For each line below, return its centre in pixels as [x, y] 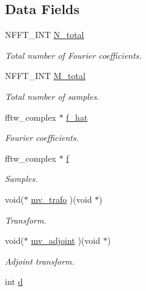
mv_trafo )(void [61, 199]
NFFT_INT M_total [45, 76]
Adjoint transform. [40, 261]
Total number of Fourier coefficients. [73, 55]
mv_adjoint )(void [65, 240]
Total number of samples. [52, 96]
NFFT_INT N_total [45, 35]
